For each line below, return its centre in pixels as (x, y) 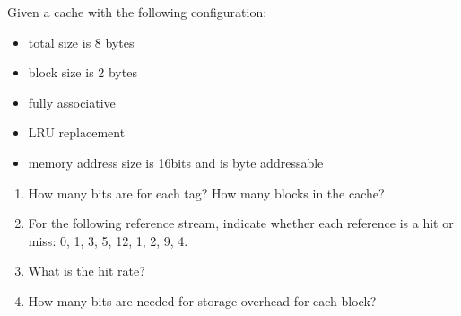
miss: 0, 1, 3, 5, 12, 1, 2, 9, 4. (108, 240)
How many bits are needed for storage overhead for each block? (202, 300)
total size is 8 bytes (81, 42)
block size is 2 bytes (83, 72)
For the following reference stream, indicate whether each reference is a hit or (241, 223)
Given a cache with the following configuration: (137, 12)
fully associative (72, 102)
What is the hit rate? (87, 271)
